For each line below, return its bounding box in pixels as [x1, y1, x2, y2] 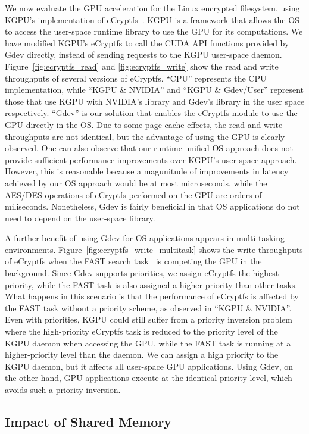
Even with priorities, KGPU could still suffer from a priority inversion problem [5, 313, 292, 326]
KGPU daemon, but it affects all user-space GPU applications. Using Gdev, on [5, 360, 294, 372]
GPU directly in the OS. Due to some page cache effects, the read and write [5, 118, 283, 130]
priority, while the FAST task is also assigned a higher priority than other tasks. [5, 278, 298, 291]
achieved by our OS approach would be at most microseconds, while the [5, 176, 267, 189]
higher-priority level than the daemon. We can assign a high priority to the [5, 348, 279, 361]
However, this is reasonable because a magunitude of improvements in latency [5, 165, 289, 177]
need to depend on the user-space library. [5, 211, 155, 224]
